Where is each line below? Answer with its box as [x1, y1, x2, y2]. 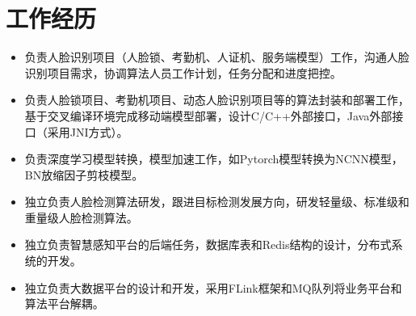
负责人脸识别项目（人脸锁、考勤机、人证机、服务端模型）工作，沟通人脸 [24, 48, 410, 65]
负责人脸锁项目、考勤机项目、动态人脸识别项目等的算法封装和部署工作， [24, 91, 410, 108]
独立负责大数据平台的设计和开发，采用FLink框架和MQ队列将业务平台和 [24, 279, 402, 296]
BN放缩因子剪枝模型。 [24, 166, 144, 183]
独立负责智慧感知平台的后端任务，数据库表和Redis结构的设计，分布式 [24, 236, 392, 253]
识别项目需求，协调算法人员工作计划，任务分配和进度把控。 [24, 64, 342, 81]
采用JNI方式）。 [47, 123, 128, 140]
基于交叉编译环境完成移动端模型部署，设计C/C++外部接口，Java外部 [24, 107, 393, 124]
